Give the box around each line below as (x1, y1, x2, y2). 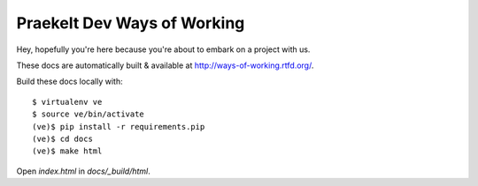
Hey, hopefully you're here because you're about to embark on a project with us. (16, 44, 311, 55)
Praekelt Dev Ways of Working (16, 13, 245, 33)
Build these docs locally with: (16, 76, 123, 87)
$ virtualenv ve (32, 97, 103, 107)
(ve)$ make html (32, 146, 103, 156)
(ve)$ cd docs (32, 133, 93, 144)
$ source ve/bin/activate (32, 109, 145, 119)
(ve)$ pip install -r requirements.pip (32, 122, 205, 131)
